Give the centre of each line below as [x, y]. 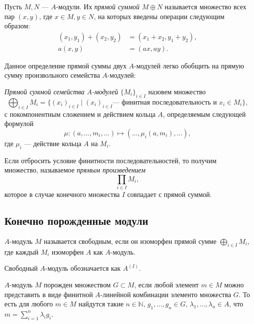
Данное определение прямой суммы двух [66, 65]
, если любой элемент [166, 284]
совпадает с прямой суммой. [170, 194]
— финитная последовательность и [164, 102]
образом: [17, 26]
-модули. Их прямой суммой [98, 6]
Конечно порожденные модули [76, 221]
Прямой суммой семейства [45, 92]
